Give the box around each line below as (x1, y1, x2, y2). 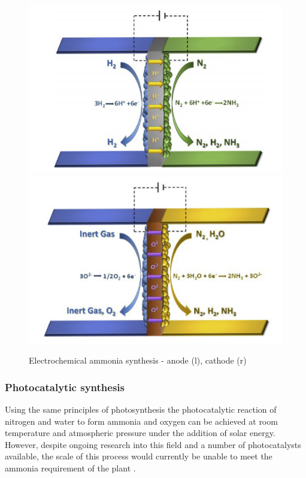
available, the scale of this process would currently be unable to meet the (5, 450, 272, 462)
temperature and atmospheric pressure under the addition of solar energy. (5, 426, 275, 439)
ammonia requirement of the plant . (5, 461, 136, 474)
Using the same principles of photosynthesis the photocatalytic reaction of (5, 403, 277, 415)
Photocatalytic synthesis (5, 379, 125, 394)
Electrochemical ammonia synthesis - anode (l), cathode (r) (29, 354, 247, 367)
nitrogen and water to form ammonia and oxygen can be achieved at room (5, 415, 278, 427)
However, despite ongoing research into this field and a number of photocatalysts (5, 438, 301, 450)
